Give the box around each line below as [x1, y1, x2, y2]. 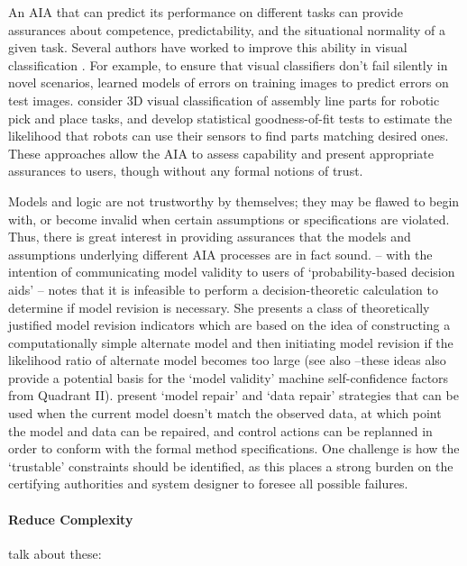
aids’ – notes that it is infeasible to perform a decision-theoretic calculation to [8, 279, 438, 298]
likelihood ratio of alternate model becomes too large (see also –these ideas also [8, 351, 446, 370]
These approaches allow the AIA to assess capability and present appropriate [8, 143, 434, 162]
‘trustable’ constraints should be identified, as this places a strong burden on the [8, 456, 453, 475]
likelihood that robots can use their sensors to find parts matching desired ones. [8, 126, 449, 145]
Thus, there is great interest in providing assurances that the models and [8, 227, 411, 246]
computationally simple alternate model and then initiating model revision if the [8, 333, 453, 351]
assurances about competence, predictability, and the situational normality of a [8, 20, 446, 39]
